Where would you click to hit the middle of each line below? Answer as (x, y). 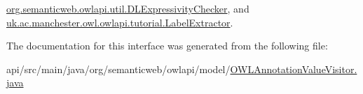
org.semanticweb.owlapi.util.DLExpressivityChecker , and (128, 8)
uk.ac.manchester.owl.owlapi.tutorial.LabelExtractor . (120, 22)
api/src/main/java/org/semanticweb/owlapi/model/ (118, 69)
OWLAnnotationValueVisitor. (294, 69)
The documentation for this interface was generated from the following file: (167, 46)
